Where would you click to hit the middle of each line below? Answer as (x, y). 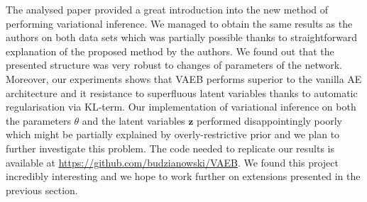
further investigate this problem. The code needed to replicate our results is (170, 148)
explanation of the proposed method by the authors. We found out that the (170, 51)
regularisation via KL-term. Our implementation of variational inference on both (181, 107)
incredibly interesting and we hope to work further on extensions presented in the (183, 176)
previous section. (42, 190)
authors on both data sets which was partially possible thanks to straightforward (182, 37)
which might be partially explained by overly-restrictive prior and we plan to (173, 134)
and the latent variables (133, 120)
